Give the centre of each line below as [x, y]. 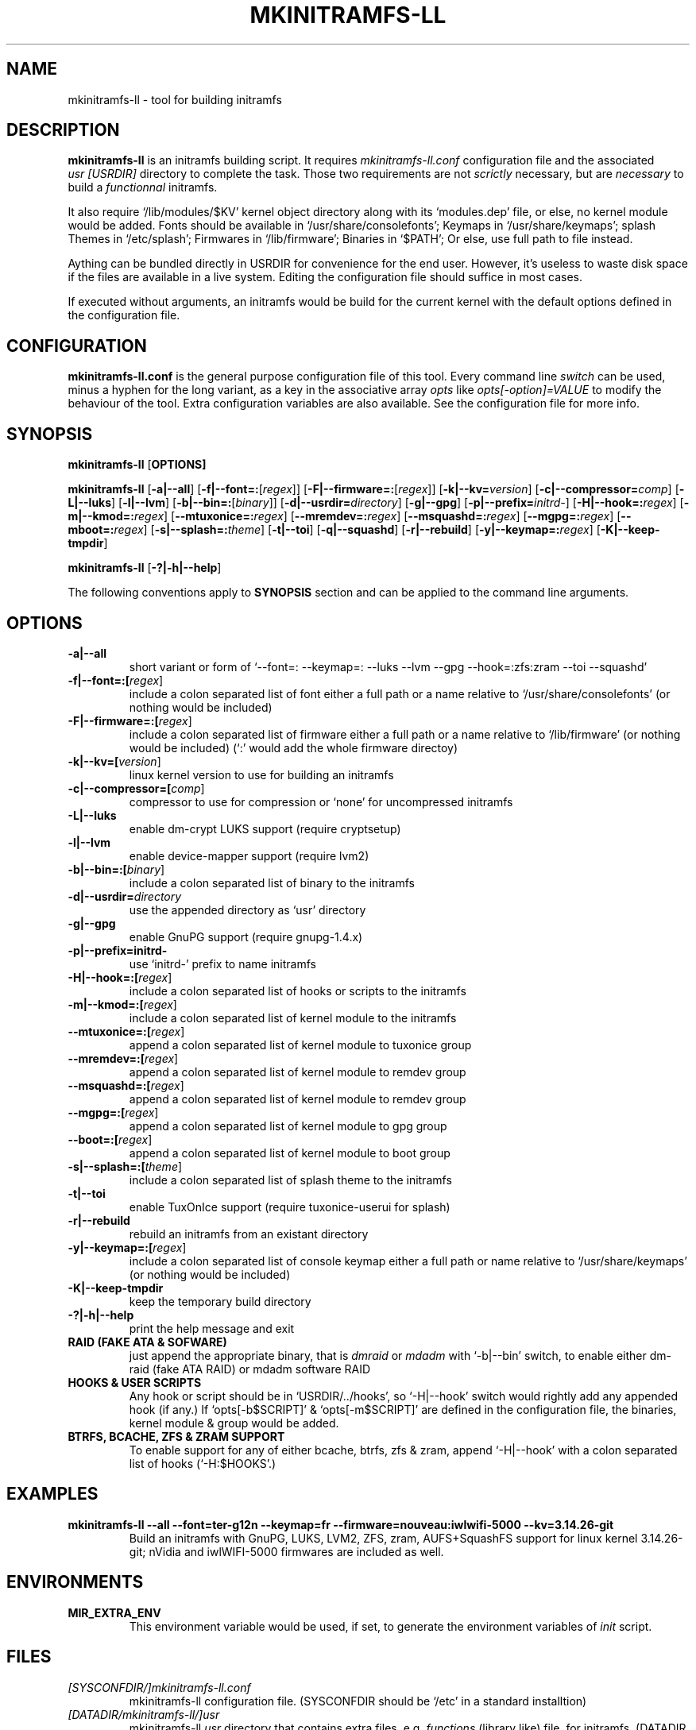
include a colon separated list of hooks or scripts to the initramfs [298, 991]
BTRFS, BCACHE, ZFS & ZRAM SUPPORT [176, 1436]
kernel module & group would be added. [234, 1423]
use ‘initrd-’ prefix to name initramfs [222, 963]
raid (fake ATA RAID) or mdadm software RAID [250, 1369]
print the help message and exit [212, 1328]
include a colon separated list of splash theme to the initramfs [290, 1180]
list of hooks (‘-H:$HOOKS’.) [203, 1463]
